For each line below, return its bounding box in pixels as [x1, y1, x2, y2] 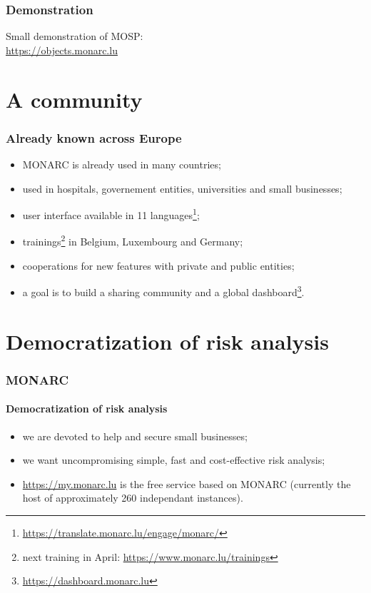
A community [6, 84, 143, 113]
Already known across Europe [6, 128, 182, 146]
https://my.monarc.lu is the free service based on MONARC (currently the [22, 476, 351, 491]
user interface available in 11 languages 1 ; [22, 206, 200, 222]
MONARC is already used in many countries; [22, 157, 221, 171]
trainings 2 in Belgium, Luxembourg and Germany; [22, 232, 243, 249]
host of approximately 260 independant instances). [22, 490, 243, 505]
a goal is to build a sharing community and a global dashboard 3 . [22, 283, 305, 299]
